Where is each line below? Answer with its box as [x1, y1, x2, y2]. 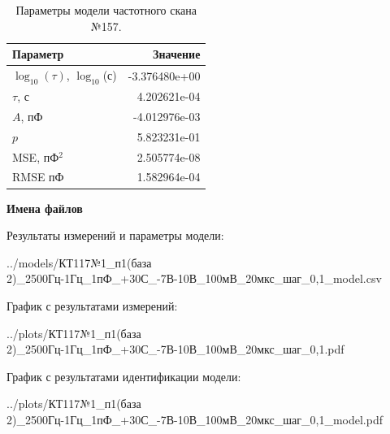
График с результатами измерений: [6, 297, 178, 314]
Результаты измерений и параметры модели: [6, 227, 224, 244]
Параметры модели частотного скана [15, 2, 197, 18]
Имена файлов [6, 199, 83, 216]
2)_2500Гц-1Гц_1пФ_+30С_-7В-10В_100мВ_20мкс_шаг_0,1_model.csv [6, 270, 382, 287]
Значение [153, 46, 201, 63]
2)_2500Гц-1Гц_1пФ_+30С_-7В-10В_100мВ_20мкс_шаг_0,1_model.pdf [6, 410, 383, 427]
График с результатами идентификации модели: [6, 367, 241, 384]
